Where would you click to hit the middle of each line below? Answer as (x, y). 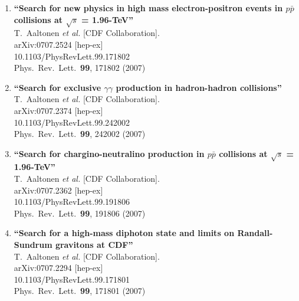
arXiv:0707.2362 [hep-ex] (58, 190)
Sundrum (33, 245)
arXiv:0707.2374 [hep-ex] (58, 110)
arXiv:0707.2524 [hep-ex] (58, 44)
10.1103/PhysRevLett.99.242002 (72, 122)
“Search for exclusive (57, 87)
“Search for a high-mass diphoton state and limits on (124, 233)
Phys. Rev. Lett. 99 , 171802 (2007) (80, 68)
